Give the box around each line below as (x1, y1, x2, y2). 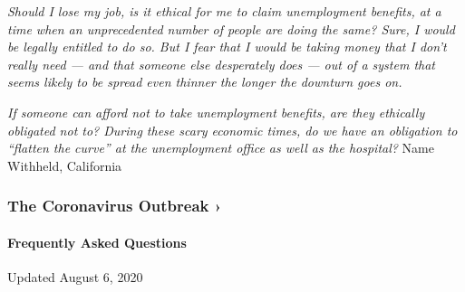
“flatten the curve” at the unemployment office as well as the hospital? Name (7, 138, 434, 157)
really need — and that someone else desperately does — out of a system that (7, 54, 435, 73)
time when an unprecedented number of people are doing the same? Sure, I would (7, 19, 455, 38)
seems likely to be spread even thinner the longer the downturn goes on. (7, 72, 402, 91)
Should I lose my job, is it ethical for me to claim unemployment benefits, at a (7, 2, 441, 20)
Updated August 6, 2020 (7, 267, 143, 286)
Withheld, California (7, 155, 122, 174)
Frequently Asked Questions (7, 232, 187, 251)
